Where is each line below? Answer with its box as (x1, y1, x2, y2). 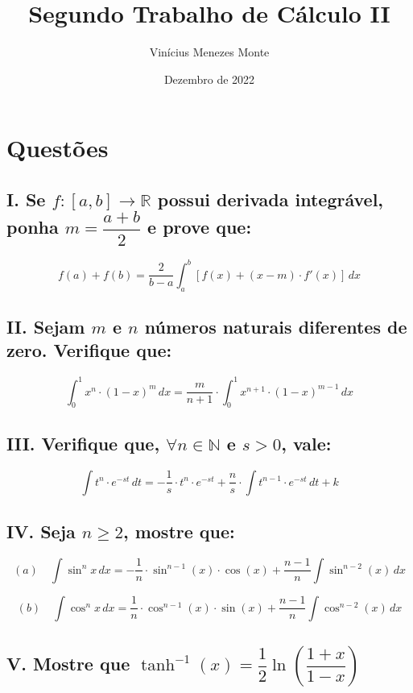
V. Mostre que (6, 651, 130, 676)
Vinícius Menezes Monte (149, 44, 270, 60)
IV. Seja (6, 519, 76, 544)
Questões (6, 131, 109, 164)
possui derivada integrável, (157, 186, 384, 211)
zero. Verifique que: (6, 338, 172, 363)
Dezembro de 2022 (163, 70, 255, 87)
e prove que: (147, 214, 252, 239)
